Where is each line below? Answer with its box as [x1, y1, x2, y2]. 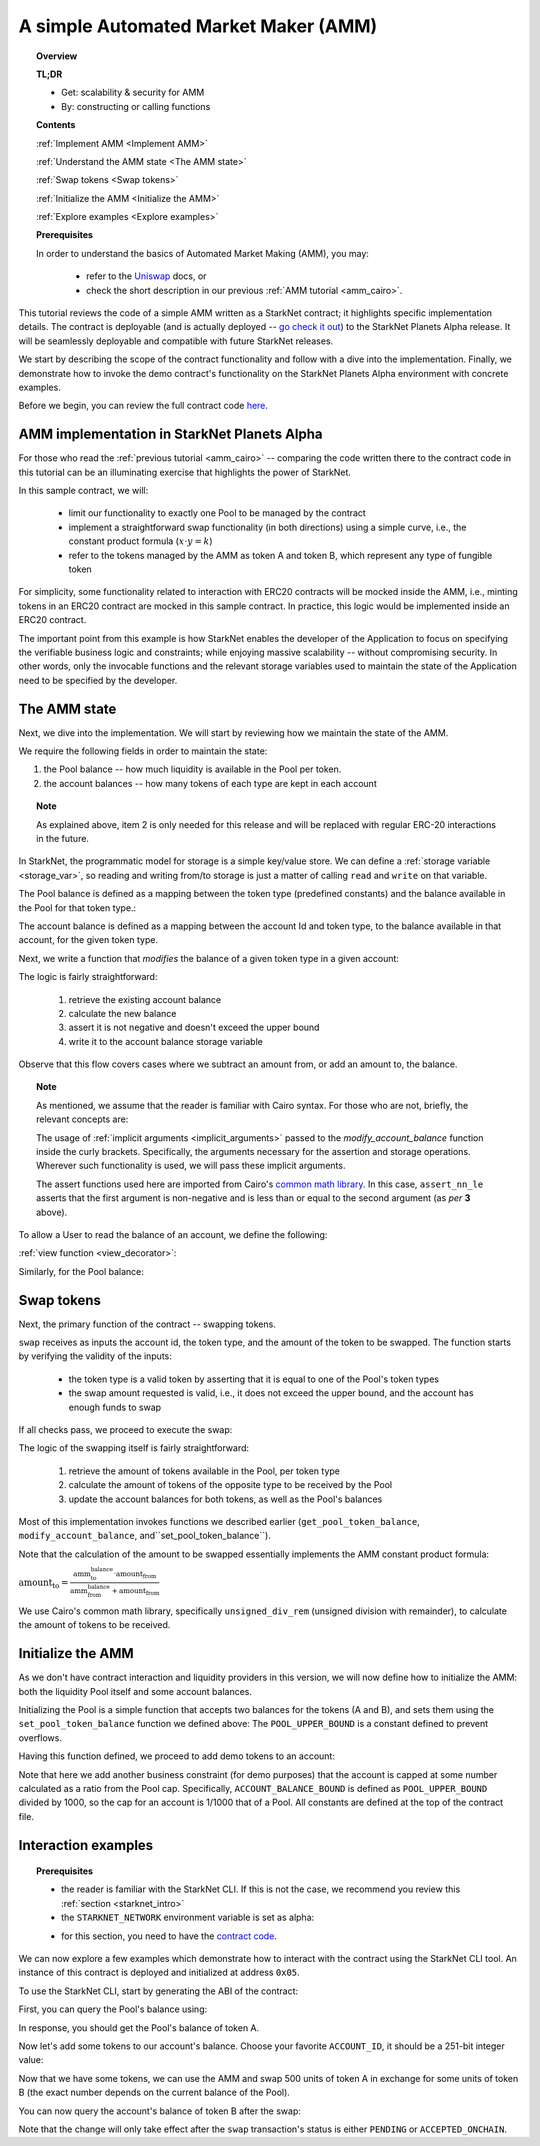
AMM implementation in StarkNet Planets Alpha [18, 426, 324, 443]
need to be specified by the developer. [18, 674, 178, 686]
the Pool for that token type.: [18, 901, 137, 914]
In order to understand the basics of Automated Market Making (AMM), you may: [36, 247, 370, 259]
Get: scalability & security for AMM [61, 86, 205, 99]
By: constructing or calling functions [61, 100, 211, 112]
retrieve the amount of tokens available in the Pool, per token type [68, 1465, 340, 1477]
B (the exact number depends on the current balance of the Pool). [18, 2086, 290, 2099]
